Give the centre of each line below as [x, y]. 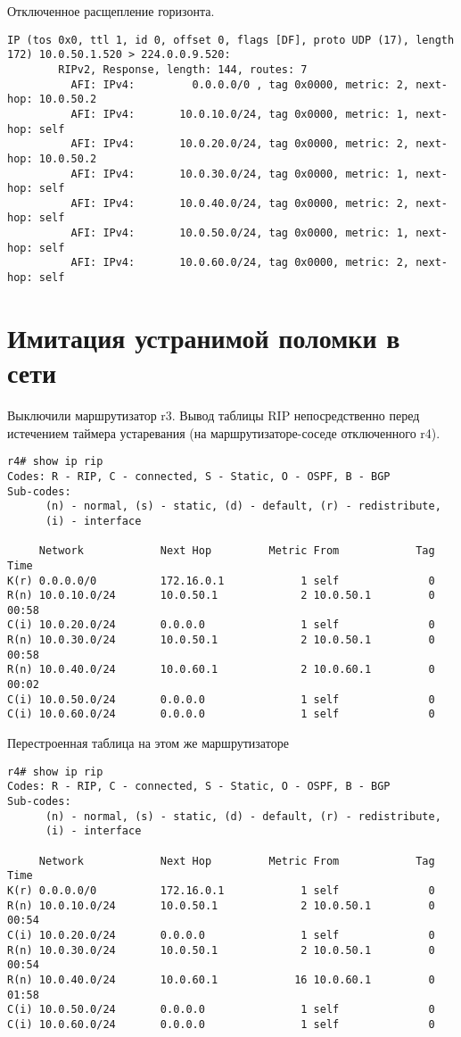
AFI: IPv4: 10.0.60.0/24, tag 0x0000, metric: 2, [240, 263]
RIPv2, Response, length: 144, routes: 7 [183, 69]
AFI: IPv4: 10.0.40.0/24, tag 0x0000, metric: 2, [240, 203]
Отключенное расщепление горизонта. [111, 11]
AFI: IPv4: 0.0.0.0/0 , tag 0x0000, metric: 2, [240, 84]
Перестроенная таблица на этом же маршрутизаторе [148, 743]
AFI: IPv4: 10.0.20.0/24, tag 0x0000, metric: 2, [240, 144]
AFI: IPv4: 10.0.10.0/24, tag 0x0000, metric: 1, [240, 114]
